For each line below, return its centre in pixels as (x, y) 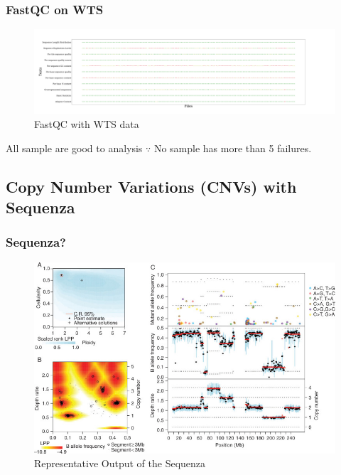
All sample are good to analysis (74, 148)
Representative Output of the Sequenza (120, 463)
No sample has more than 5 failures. (233, 148)
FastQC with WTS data (87, 124)
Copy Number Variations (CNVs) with (151, 186)
